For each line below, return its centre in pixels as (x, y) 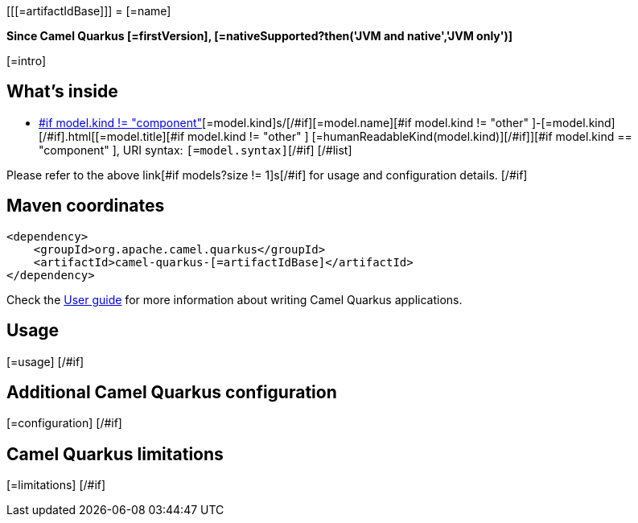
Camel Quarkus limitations (115, 454)
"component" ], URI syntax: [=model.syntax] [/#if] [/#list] (196, 150)
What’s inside (62, 92)
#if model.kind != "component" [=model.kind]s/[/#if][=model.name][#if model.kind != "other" (284, 122)
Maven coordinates (86, 206)
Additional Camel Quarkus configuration (172, 392)
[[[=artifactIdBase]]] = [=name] (89, 11)
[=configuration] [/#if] (64, 423)
